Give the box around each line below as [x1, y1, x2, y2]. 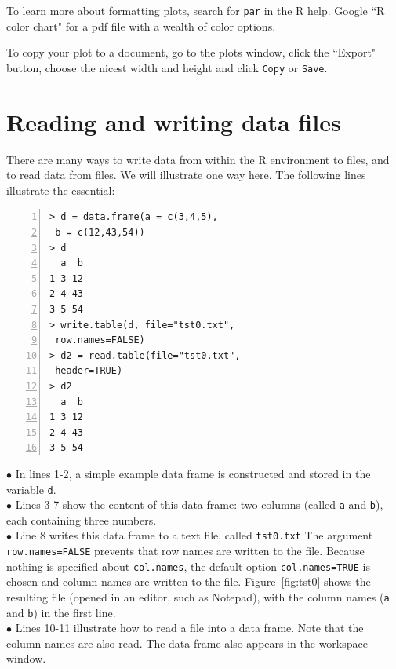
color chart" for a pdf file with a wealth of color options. [6, 17, 276, 34]
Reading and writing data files [6, 105, 341, 137]
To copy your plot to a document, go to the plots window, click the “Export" [6, 44, 376, 60]
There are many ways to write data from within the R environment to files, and [6, 151, 390, 167]
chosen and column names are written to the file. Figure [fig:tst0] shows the [6, 573, 371, 590]
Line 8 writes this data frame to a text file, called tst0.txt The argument [15, 527, 373, 543]
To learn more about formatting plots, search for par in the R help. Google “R [6, 2, 385, 18]
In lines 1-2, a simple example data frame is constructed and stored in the [15, 465, 371, 481]
